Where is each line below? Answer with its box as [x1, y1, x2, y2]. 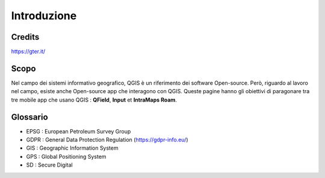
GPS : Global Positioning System [26, 153, 107, 160]
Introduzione [11, 9, 77, 22]
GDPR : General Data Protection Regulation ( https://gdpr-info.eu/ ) [26, 136, 189, 144]
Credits [11, 32, 40, 42]
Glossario [11, 112, 48, 122]
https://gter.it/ [11, 48, 46, 55]
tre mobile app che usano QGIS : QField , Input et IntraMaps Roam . [11, 96, 178, 103]
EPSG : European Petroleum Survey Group [26, 127, 131, 135]
